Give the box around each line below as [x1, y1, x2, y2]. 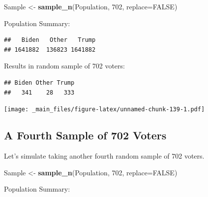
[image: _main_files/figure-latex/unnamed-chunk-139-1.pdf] [4, 106, 205, 113]
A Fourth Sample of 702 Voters [4, 128, 167, 143]
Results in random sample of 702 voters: [4, 61, 125, 71]
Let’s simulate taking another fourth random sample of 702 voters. [4, 151, 205, 161]
